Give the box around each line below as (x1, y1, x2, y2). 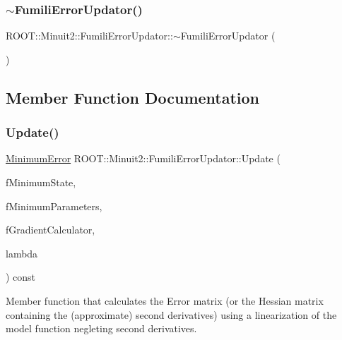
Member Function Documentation (6, 86, 260, 108)
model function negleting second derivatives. (6, 321, 197, 336)
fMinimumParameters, (6, 198, 102, 213)
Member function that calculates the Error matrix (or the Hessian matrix (6, 293, 324, 308)
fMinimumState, (6, 175, 76, 189)
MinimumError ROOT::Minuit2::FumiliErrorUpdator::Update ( (6, 151, 281, 166)
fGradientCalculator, (6, 222, 95, 237)
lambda (6, 245, 38, 260)
